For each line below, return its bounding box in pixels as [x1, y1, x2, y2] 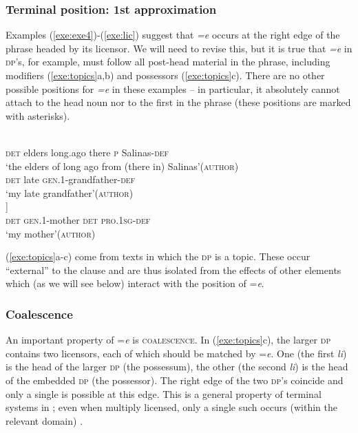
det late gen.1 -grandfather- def [6, 172, 136, 187]
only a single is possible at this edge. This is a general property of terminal [6, 386, 322, 401]
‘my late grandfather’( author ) [6, 185, 134, 200]
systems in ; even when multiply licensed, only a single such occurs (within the [6, 400, 337, 414]
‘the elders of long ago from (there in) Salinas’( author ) [6, 158, 239, 173]
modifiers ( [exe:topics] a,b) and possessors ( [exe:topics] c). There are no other [6, 68, 325, 82]
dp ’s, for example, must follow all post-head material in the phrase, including [6, 54, 330, 69]
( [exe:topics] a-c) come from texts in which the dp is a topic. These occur [6, 249, 310, 264]
